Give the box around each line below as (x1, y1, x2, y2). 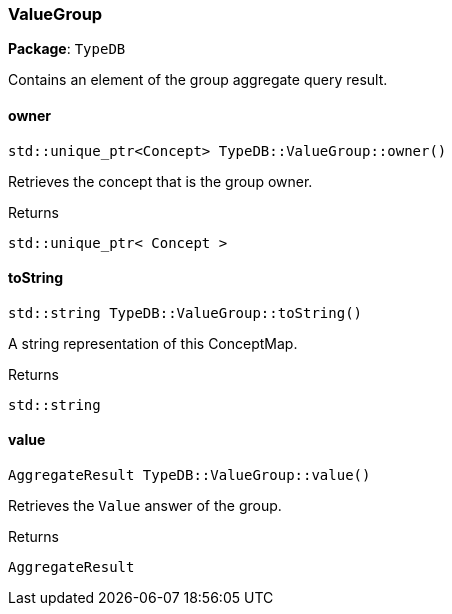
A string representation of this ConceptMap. (8, 334, 298, 352)
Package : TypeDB (8, 40, 126, 58)
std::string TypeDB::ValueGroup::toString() (8, 304, 363, 321)
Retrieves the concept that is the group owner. (8, 172, 313, 190)
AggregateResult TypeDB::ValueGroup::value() (8, 467, 371, 484)
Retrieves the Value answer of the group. (8, 497, 282, 515)
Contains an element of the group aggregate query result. (8, 71, 388, 89)
